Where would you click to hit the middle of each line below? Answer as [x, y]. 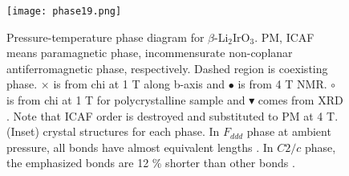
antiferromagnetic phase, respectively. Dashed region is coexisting [167, 68]
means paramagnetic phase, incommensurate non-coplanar [150, 53]
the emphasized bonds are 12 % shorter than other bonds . [151, 163]
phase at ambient [289, 131]
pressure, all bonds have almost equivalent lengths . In [140, 147]
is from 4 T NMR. [282, 84]
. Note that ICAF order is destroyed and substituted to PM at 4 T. [172, 115]
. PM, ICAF [284, 37]
